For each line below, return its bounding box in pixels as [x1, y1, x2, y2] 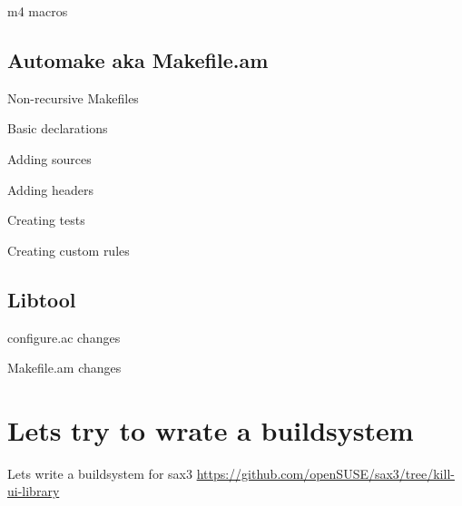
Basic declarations [7, 119, 108, 138]
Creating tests [7, 210, 85, 229]
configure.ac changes [7, 327, 121, 346]
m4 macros [7, 2, 68, 20]
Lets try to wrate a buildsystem [7, 411, 414, 448]
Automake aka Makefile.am [7, 45, 269, 73]
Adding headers [7, 180, 94, 199]
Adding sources [7, 149, 92, 168]
